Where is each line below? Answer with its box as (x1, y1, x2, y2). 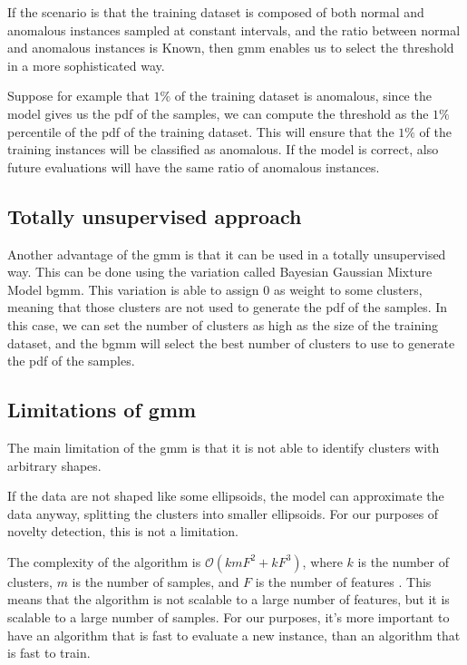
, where (302, 552, 343, 571)
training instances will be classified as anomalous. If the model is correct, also (7, 140, 439, 159)
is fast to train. (7, 643, 91, 662)
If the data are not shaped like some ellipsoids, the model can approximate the (7, 486, 444, 505)
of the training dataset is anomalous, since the (174, 86, 432, 105)
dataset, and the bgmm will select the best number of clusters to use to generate (7, 333, 455, 352)
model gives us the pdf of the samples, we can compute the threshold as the (7, 103, 429, 122)
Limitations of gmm (7, 396, 197, 424)
